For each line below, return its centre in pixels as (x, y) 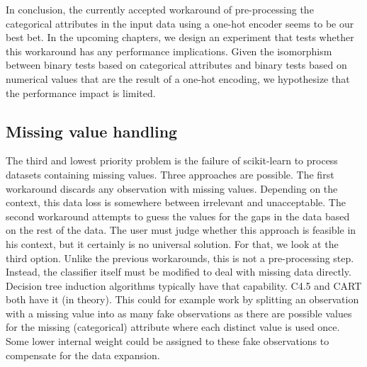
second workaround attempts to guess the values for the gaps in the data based (178, 216)
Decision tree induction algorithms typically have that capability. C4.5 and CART (184, 285)
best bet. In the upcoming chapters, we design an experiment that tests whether (180, 37)
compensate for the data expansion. (83, 355)
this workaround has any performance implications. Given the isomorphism (169, 51)
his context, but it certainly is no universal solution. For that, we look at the (172, 243)
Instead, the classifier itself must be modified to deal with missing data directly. (179, 272)
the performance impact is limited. (81, 92)
